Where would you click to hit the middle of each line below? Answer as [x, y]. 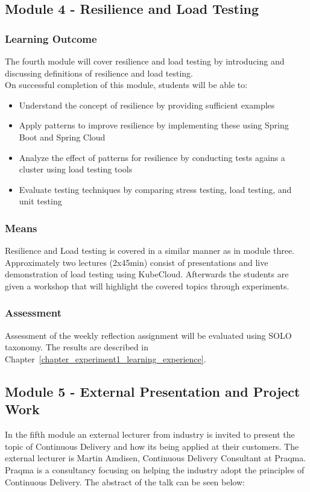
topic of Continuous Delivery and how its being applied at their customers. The [152, 446]
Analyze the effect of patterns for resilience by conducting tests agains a [152, 157]
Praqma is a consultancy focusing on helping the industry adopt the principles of [155, 469]
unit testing [40, 201]
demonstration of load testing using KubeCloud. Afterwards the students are [147, 274]
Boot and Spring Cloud [62, 137]
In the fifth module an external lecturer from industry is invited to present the [150, 434]
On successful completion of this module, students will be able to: [126, 85]
